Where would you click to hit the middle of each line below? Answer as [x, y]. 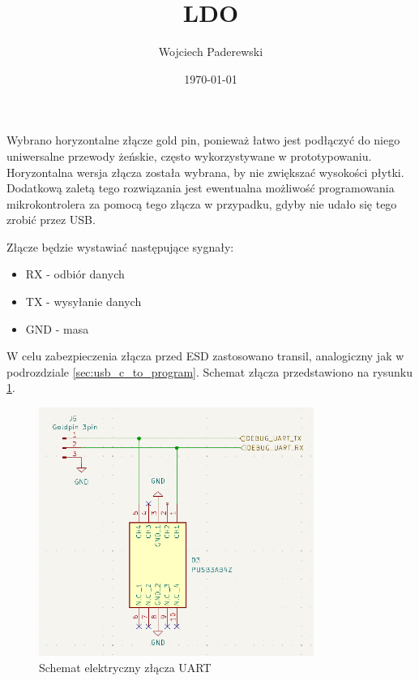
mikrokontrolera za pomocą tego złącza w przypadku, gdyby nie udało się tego [202, 203]
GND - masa [57, 328]
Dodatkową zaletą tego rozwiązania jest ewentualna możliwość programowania [201, 188]
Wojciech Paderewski [211, 52]
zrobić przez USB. [51, 220]
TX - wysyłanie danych [83, 302]
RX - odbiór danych [75, 274]
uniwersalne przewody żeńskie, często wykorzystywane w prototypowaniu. [189, 155]
